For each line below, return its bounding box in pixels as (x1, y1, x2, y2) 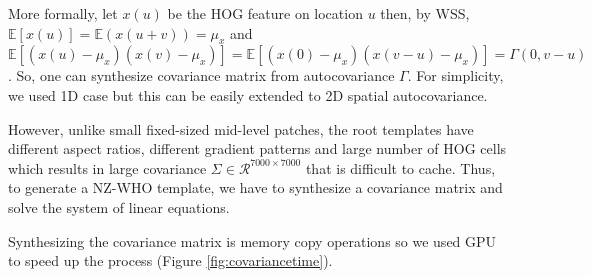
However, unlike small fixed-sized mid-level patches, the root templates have (8, 118, 474, 139)
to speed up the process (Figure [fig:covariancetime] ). (8, 250, 333, 271)
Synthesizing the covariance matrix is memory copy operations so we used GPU (8, 230, 497, 251)
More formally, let (8, 3, 118, 23)
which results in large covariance (8, 157, 207, 178)
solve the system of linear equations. (8, 196, 230, 217)
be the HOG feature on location (167, 3, 363, 23)
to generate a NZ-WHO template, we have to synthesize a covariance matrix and (8, 177, 503, 198)
